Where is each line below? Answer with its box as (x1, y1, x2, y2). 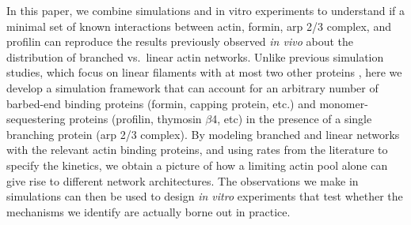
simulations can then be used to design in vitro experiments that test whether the (6, 188, 403, 204)
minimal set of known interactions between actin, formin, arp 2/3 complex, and (6, 17, 391, 34)
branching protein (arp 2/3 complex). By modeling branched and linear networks (6, 126, 400, 142)
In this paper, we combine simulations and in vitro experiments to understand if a (6, 2, 405, 18)
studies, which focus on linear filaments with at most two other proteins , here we (6, 64, 402, 81)
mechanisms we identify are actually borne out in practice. (6, 203, 291, 219)
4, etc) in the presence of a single (211, 111, 372, 127)
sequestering (6, 111, 66, 127)
